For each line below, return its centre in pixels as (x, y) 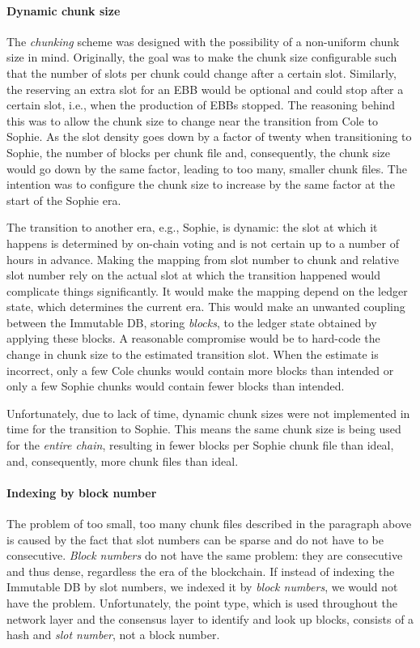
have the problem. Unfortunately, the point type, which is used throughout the (202, 603)
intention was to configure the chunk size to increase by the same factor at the (201, 184)
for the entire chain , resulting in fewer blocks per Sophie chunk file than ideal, (200, 445)
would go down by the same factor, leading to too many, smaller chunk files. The (207, 168)
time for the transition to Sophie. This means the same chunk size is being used (204, 429)
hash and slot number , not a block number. (113, 635)
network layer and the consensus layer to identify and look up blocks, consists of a (210, 618)
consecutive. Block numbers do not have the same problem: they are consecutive (205, 555)
